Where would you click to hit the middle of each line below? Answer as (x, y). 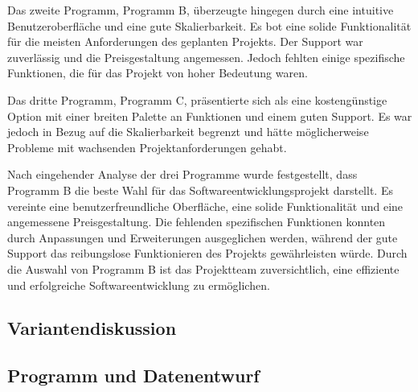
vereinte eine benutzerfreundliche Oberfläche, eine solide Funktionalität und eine (205, 206)
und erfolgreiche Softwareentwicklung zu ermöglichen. (139, 285)
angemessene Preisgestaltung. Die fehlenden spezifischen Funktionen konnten (197, 222)
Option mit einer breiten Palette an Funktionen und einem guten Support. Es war (210, 116)
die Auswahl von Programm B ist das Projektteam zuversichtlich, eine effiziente (203, 268)
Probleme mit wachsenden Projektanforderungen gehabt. (147, 147)
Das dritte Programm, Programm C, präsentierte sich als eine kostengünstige (197, 99)
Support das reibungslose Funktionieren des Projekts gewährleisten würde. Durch (207, 253)
